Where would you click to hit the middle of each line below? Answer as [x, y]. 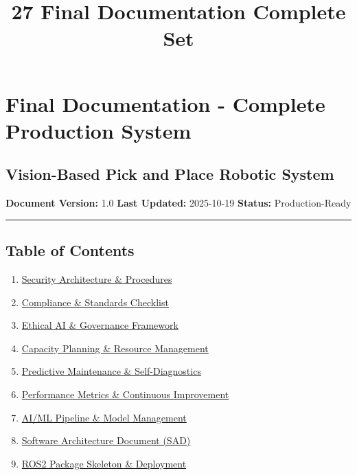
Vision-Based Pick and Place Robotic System [170, 174]
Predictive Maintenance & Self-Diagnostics [111, 371]
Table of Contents [70, 250]
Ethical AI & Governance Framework [100, 325]
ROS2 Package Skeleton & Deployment [104, 463]
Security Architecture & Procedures [97, 278]
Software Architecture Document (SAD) [106, 440]
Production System [99, 130]
